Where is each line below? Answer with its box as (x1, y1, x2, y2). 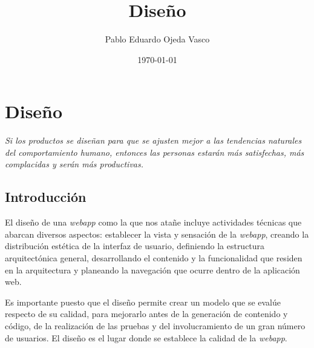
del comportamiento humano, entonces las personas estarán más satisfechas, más (5, 146, 304, 158)
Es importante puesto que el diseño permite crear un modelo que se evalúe (5, 295, 281, 308)
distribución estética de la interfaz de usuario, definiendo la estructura (5, 239, 265, 252)
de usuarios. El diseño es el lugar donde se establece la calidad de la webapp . (5, 331, 287, 344)
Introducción (5, 187, 87, 206)
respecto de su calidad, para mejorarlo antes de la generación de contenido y (5, 307, 288, 320)
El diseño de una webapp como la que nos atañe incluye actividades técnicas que (5, 216, 302, 229)
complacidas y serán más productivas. (5, 158, 144, 170)
